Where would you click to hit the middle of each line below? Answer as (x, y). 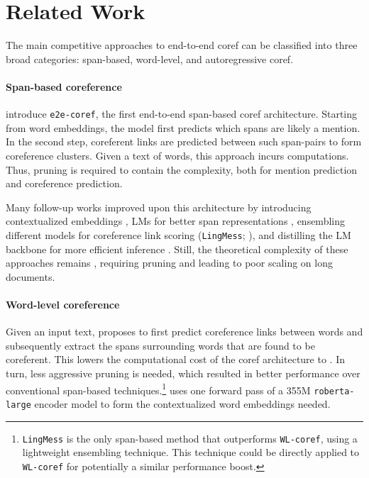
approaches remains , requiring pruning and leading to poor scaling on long (169, 263)
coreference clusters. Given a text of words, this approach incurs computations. (177, 155)
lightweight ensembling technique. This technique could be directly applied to (191, 452)
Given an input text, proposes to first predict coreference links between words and (184, 332)
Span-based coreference (64, 86)
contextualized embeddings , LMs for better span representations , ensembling (175, 221)
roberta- (334, 391)
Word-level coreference (63, 304)
